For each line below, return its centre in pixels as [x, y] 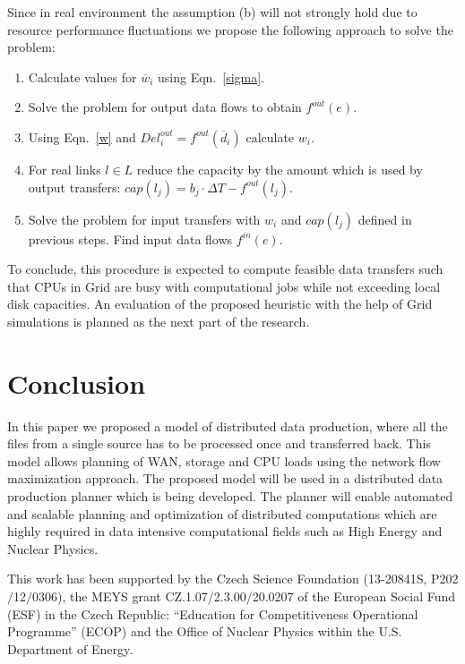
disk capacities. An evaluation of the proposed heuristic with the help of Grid [220, 304]
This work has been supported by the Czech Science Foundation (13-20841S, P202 [233, 579]
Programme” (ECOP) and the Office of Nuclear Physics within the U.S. [205, 631]
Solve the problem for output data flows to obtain [165, 107]
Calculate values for [82, 77]
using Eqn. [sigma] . [211, 77]
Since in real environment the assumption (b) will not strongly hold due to [212, 12]
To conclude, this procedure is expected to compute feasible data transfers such [225, 269]
